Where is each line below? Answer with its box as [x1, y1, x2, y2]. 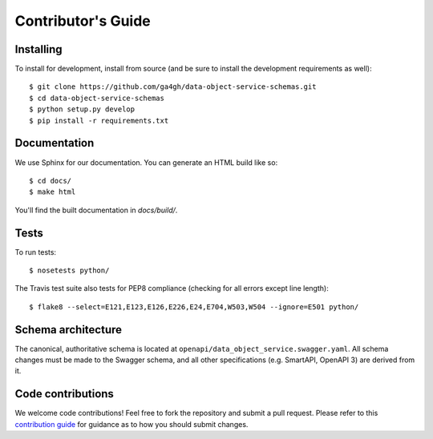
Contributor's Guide [14, 12, 152, 30]
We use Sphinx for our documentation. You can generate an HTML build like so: [14, 157, 278, 167]
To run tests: [14, 247, 56, 256]
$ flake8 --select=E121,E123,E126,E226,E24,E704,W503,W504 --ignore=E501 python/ [29, 302, 359, 312]
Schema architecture [14, 323, 123, 336]
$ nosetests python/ [29, 266, 110, 275]
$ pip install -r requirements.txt [29, 116, 169, 125]
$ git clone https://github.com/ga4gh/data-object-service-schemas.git [29, 83, 317, 91]
